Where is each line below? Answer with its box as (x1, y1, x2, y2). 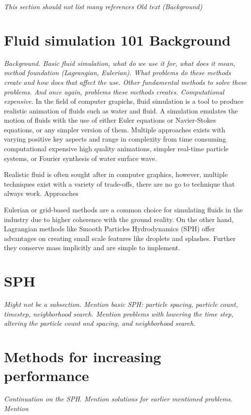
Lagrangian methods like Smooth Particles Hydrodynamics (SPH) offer (4, 223, 215, 234)
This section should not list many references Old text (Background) (4, 1, 203, 11)
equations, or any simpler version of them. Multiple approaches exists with (4, 124, 225, 134)
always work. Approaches (4, 188, 78, 198)
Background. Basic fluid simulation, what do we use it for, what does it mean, (4, 58, 235, 68)
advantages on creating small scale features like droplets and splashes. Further (4, 233, 236, 243)
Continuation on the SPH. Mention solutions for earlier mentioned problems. (4, 394, 233, 404)
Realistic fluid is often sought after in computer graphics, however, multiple (4, 169, 228, 179)
